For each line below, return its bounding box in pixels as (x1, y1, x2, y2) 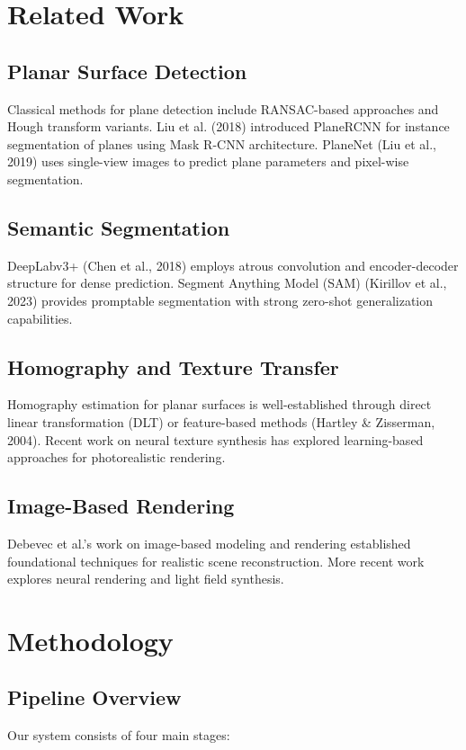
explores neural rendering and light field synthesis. (7, 569, 284, 588)
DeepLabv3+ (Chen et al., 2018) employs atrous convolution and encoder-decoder (7, 255, 459, 274)
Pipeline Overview (7, 683, 182, 711)
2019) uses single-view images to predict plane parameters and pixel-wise (7, 152, 409, 171)
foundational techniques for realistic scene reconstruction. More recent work (7, 551, 425, 570)
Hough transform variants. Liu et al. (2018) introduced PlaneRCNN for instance (7, 117, 450, 136)
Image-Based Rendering (7, 492, 235, 520)
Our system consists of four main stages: (7, 726, 230, 745)
